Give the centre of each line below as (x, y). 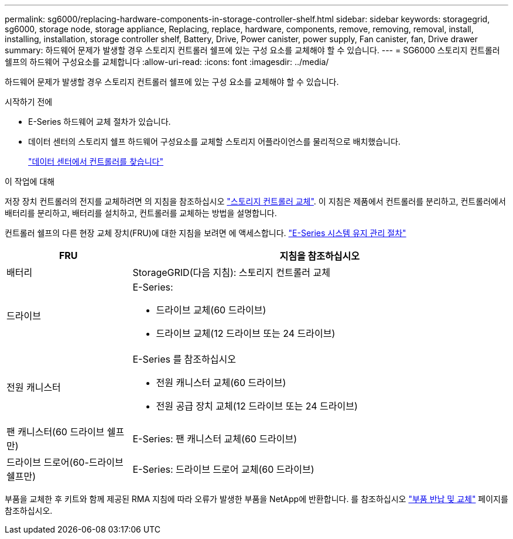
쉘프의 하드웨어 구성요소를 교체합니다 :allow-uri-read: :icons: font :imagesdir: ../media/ (167, 62)
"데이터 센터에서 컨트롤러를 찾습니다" (96, 161)
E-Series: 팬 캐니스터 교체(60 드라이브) (215, 439)
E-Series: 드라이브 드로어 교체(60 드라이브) (223, 469)
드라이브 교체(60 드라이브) (211, 310)
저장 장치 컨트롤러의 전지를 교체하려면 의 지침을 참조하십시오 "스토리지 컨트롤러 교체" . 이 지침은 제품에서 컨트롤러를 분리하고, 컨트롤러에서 (255, 201)
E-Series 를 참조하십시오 (184, 359)
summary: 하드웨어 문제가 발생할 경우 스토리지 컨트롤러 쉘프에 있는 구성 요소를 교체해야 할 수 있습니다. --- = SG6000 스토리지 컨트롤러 (252, 50)
